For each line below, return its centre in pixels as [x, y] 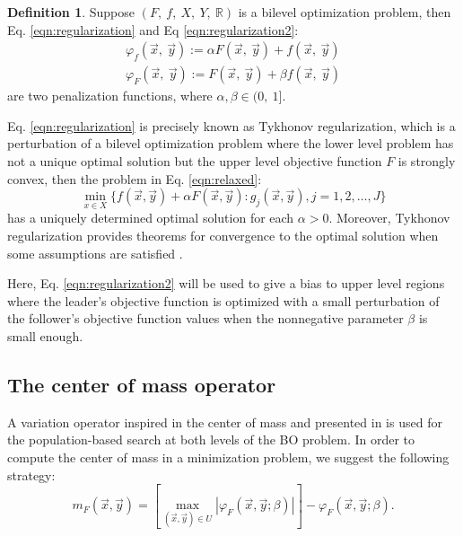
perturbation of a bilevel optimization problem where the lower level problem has [231, 143]
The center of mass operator [142, 384]
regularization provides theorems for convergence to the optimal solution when [223, 236]
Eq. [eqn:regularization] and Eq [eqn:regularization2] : [153, 29]
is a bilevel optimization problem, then [345, 12]
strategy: [31, 474]
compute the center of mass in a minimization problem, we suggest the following [228, 457]
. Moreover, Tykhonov [389, 218]
